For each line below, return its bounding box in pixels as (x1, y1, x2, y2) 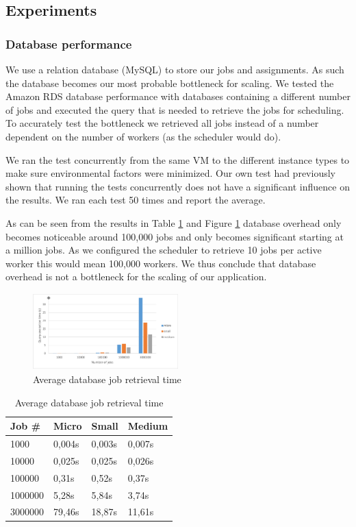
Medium (127, 419, 168, 433)
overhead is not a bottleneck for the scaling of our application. (5, 269, 267, 284)
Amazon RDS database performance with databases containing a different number (5, 89, 351, 103)
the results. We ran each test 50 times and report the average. (5, 193, 266, 207)
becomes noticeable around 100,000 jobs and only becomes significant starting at (5, 229, 344, 243)
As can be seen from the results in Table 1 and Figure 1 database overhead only (5, 215, 342, 230)
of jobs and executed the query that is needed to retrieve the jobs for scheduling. (5, 102, 344, 117)
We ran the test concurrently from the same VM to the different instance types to (5, 152, 350, 167)
